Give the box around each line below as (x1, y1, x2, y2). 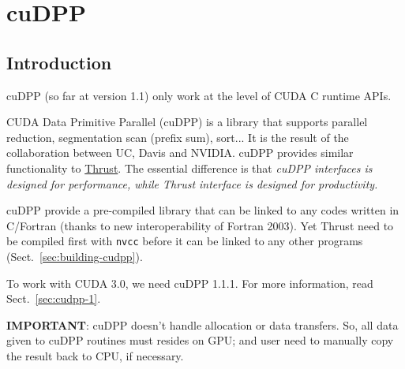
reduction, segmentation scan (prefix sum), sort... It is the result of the (6, 129, 349, 145)
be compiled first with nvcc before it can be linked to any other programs (6, 233, 363, 249)
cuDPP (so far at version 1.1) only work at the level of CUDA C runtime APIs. (6, 87, 392, 103)
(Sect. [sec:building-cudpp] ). (6, 248, 143, 264)
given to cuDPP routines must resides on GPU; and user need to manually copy (6, 332, 394, 348)
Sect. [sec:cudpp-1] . (6, 290, 101, 307)
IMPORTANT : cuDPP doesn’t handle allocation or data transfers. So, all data (6, 316, 399, 333)
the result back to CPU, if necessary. (6, 347, 184, 363)
